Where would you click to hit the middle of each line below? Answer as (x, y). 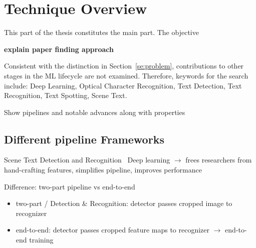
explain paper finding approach (59, 49)
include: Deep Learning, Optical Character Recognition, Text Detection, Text (123, 85)
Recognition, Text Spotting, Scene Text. (66, 95)
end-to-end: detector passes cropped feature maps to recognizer (113, 230)
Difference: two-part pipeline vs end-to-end (70, 186)
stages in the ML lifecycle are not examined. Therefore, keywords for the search (126, 75)
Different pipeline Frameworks (84, 139)
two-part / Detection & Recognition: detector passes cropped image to (124, 203)
